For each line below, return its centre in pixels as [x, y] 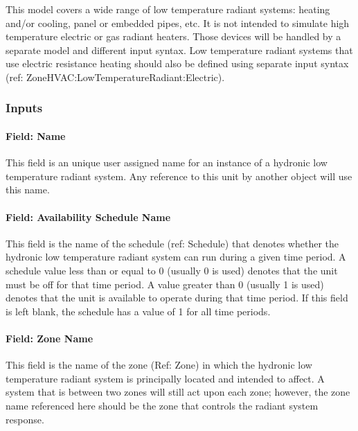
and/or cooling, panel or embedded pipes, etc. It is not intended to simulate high [178, 23]
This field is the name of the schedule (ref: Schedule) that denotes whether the [172, 243]
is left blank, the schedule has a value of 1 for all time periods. [138, 311]
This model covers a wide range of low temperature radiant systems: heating [168, 9]
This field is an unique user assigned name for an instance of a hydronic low [167, 162]
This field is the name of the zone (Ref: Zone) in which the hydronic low [159, 365]
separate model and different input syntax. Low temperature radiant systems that [179, 50]
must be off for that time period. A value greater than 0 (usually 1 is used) [165, 284]
